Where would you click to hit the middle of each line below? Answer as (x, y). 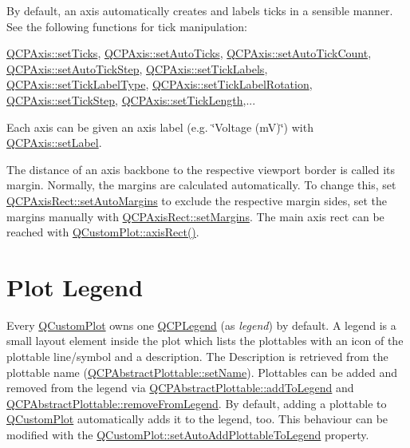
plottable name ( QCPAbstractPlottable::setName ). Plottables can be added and (202, 372)
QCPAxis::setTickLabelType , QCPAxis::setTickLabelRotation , (160, 84)
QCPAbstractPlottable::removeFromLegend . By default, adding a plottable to (197, 403)
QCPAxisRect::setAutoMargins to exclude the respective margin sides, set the (197, 200)
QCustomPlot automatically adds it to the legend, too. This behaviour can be (197, 419)
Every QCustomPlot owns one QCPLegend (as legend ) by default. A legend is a (201, 325)
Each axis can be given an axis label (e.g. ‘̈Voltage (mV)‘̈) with (160, 127)
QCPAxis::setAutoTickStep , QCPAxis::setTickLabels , (137, 68)
